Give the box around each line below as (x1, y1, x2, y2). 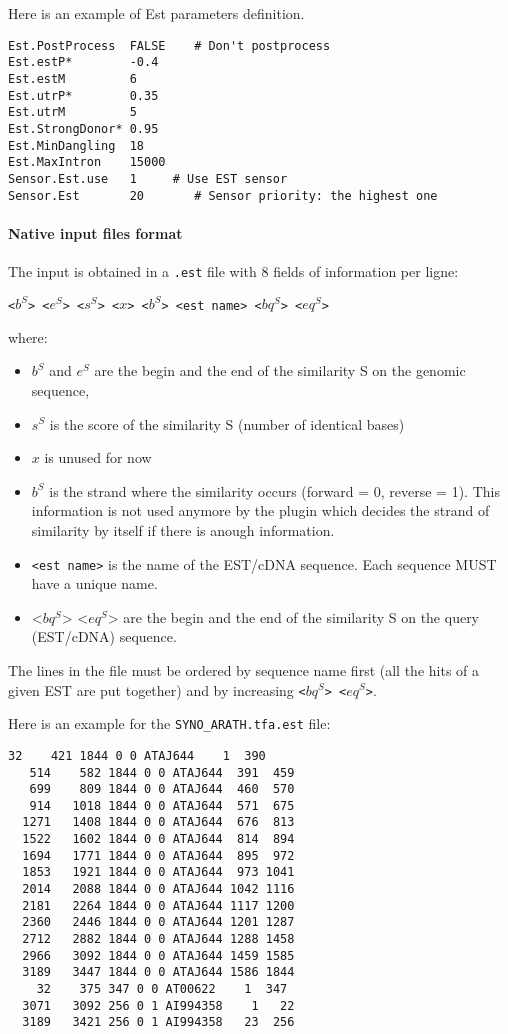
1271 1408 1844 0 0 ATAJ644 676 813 (22, 815, 295, 830)
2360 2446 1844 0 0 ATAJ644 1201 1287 (22, 915, 295, 930)
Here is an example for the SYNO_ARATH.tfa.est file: (8, 713, 331, 734)
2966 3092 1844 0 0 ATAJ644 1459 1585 (22, 948, 295, 963)
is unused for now (44, 447, 152, 468)
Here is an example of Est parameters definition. (8, 3, 305, 23)
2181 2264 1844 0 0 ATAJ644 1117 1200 (22, 898, 295, 913)
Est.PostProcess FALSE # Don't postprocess (8, 38, 331, 53)
